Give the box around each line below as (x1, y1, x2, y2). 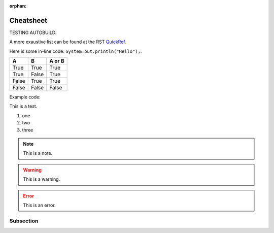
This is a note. (23, 150, 53, 156)
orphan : (9, 3, 27, 9)
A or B (49, 57, 64, 64)
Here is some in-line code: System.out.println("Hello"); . (9, 48, 142, 54)
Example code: (9, 94, 41, 100)
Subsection (9, 217, 39, 224)
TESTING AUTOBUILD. (9, 29, 57, 36)
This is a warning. (23, 176, 60, 182)
